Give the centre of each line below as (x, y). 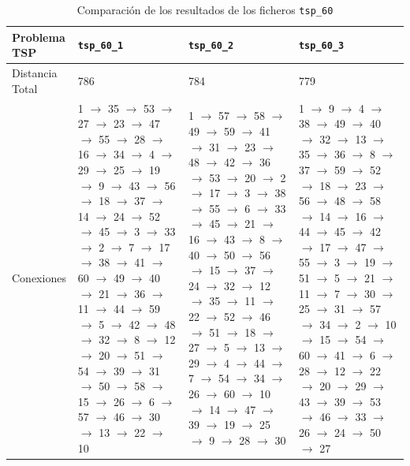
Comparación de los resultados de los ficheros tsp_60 (205, 9)
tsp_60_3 (321, 46)
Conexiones (39, 278)
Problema (39, 37)
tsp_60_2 (211, 46)
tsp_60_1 (101, 46)
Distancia (35, 73)
